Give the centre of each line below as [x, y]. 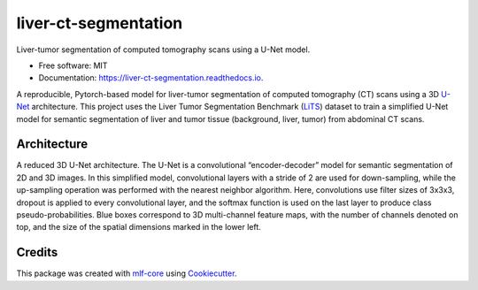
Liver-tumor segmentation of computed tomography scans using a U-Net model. [163, 50]
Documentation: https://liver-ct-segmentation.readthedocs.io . [151, 78]
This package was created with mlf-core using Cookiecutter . [127, 273]
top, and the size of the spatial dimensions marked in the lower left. [139, 227]
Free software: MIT [73, 65]
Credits [37, 252]
